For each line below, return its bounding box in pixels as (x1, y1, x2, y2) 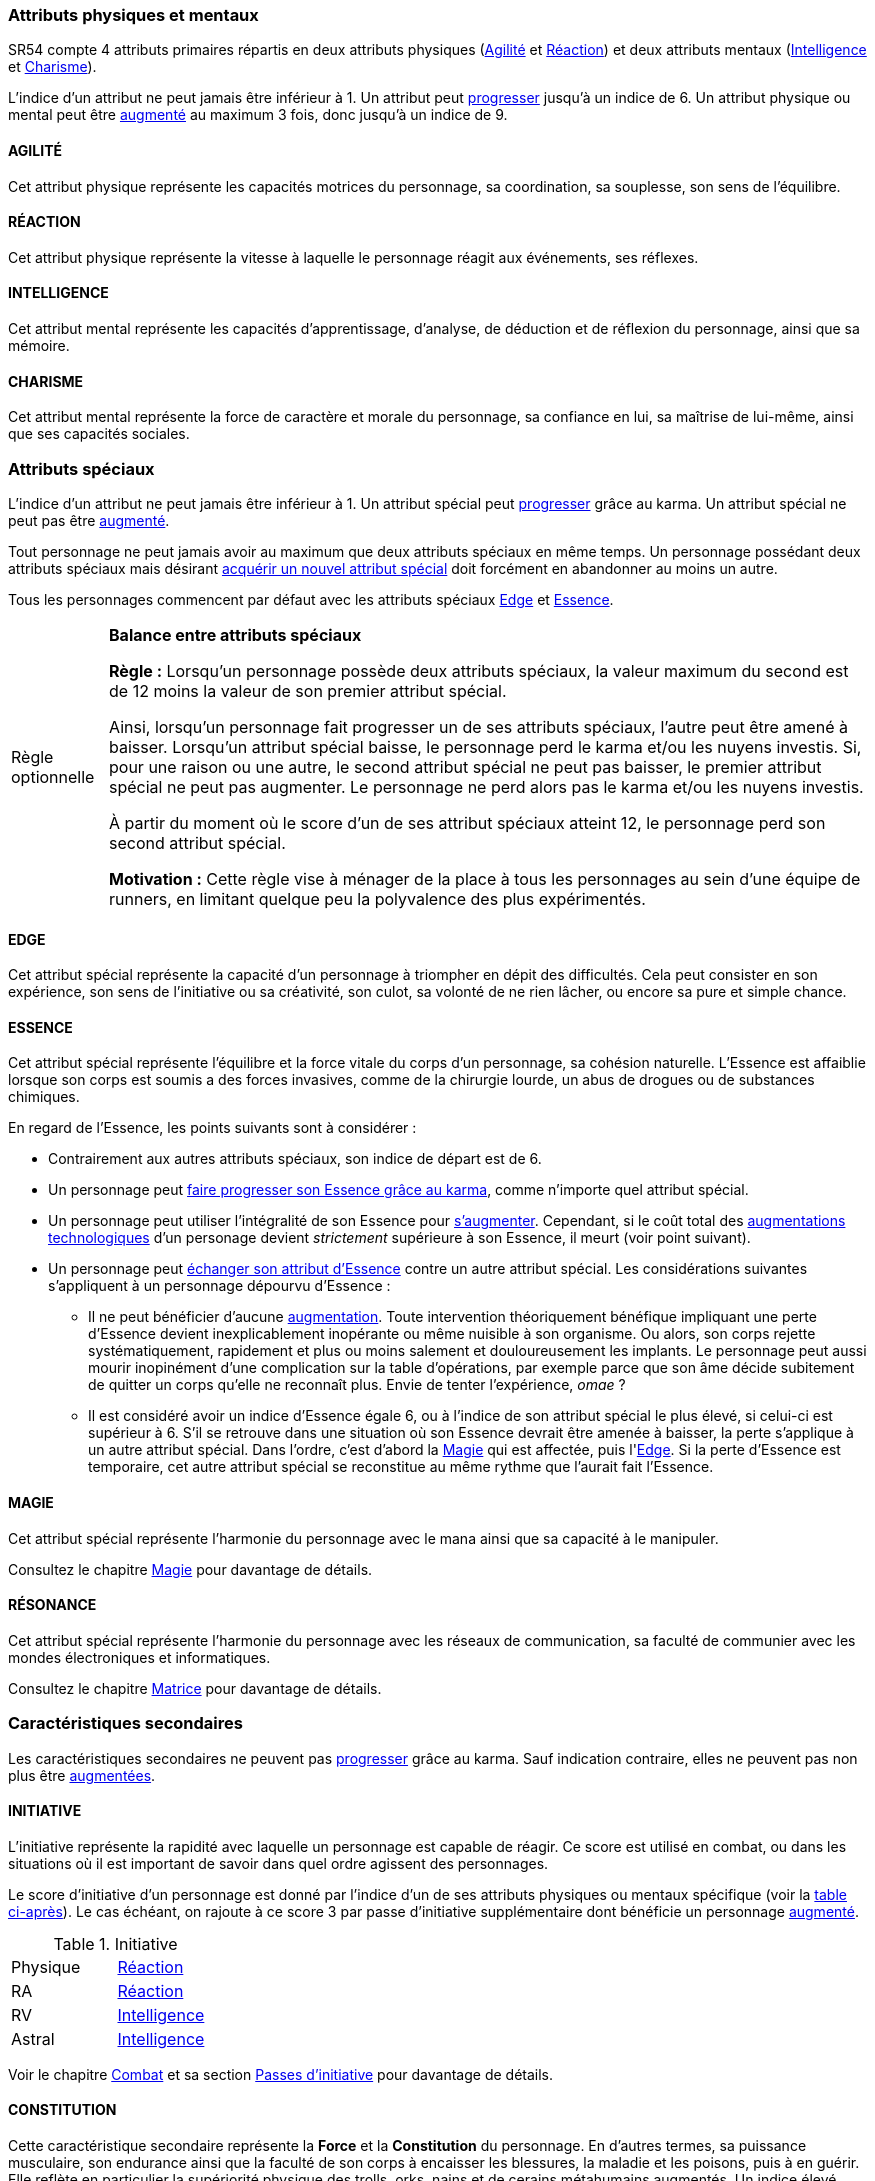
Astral (11, 2028, 55, 2049)
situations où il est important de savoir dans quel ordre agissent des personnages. (8, 1854, 549, 1872)
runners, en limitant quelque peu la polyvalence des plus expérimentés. (109, 889, 646, 909)
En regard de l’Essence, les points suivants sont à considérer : (8, 1119, 417, 1137)
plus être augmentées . (8, 1766, 156, 1784)
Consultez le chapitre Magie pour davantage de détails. (8, 1560, 373, 1578)
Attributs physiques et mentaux (8, 5, 259, 25)
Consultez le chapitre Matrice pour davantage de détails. (8, 1679, 382, 1697)
